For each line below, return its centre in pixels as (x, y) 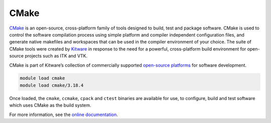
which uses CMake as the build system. (50, 105)
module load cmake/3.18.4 (52, 85)
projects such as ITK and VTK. (56, 56)
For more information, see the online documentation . (63, 114)
